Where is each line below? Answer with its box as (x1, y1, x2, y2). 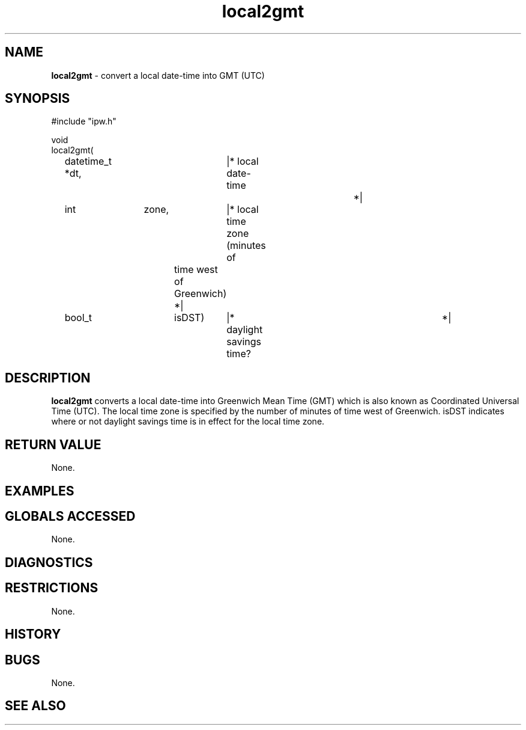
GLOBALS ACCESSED (5, 508, 136, 524)
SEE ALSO (5, 698, 66, 714)
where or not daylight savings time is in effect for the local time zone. (51, 416, 325, 427)
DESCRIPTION (5, 370, 91, 385)
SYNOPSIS (5, 91, 70, 106)
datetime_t (64, 155, 112, 168)
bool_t (64, 311, 92, 324)
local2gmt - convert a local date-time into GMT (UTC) (51, 70, 265, 81)
